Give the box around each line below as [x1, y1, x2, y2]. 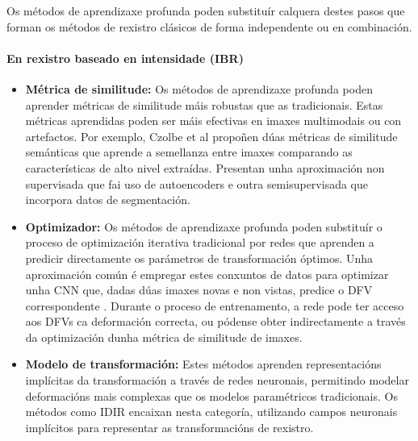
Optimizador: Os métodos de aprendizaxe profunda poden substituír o [25, 218, 382, 235]
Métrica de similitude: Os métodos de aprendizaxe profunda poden [25, 80, 373, 97]
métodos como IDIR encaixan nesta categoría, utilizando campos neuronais [25, 403, 398, 420]
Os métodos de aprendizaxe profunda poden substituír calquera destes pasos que [6, 2, 405, 19]
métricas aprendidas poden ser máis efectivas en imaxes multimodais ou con [25, 112, 402, 129]
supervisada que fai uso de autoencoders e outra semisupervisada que [25, 175, 368, 192]
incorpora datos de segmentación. [25, 191, 190, 208]
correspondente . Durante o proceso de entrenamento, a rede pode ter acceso [25, 297, 404, 314]
